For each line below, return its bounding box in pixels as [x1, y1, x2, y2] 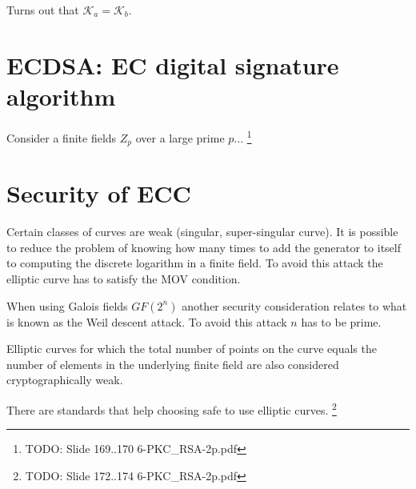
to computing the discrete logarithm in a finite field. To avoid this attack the [6, 255, 383, 271]
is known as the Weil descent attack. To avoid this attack [6, 313, 287, 330]
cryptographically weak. [6, 371, 123, 388]
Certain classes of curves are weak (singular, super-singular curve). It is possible [6, 223, 398, 240]
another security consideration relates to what [182, 297, 407, 314]
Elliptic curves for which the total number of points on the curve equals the [6, 340, 377, 357]
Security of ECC [6, 177, 191, 210]
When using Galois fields [6, 297, 128, 314]
